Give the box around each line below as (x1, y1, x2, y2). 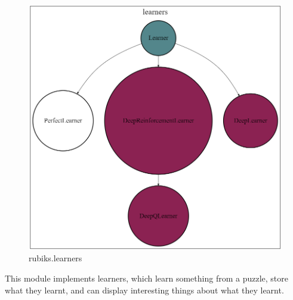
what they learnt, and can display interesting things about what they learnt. (5, 283, 284, 296)
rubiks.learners (29, 252, 82, 264)
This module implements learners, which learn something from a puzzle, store (5, 272, 288, 285)
